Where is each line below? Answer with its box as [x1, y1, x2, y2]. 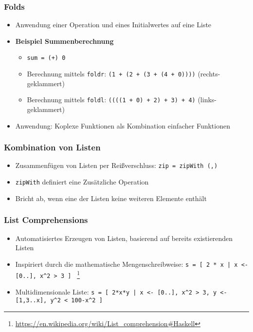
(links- [198, 94, 217, 105]
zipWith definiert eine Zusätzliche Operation [15, 177, 149, 187]
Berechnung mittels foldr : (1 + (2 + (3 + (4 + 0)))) [27, 69, 196, 79]
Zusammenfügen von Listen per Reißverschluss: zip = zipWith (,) [15, 160, 218, 170]
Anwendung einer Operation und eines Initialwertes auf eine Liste [15, 19, 212, 30]
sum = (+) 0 [27, 55, 66, 62]
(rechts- [198, 69, 220, 79]
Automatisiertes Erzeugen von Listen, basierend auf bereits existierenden [15, 233, 233, 243]
